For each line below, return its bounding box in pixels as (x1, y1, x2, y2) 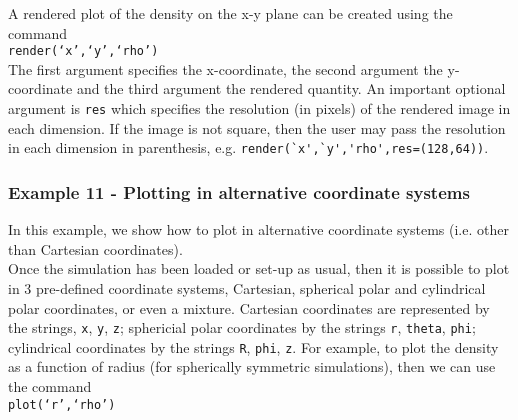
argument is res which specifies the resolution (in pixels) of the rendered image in (8, 98, 511, 119)
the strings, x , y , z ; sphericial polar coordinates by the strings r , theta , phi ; (8, 317, 476, 338)
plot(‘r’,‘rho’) (8, 397, 116, 412)
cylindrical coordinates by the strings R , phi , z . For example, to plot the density (8, 336, 499, 357)
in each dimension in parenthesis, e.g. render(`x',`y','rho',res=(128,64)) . (8, 137, 489, 158)
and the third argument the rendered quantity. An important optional (76, 78, 506, 99)
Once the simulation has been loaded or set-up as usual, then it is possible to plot (8, 258, 510, 279)
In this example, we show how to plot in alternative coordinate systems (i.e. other (8, 219, 509, 240)
